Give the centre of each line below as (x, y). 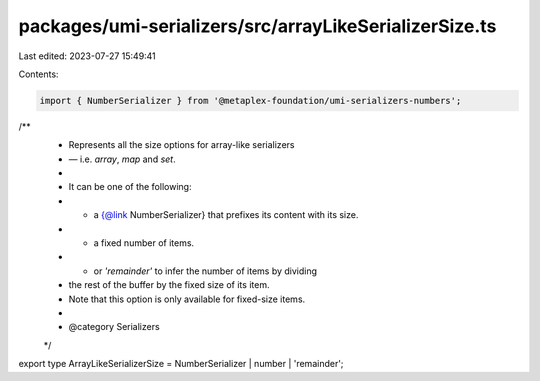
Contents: (38, 74)
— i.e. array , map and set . (122, 159)
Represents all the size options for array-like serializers (181, 145)
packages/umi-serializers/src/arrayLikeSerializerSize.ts (257, 26)
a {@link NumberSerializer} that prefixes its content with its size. (226, 215)
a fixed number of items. (144, 243)
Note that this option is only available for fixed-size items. (187, 299)
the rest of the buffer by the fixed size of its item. (169, 285)
